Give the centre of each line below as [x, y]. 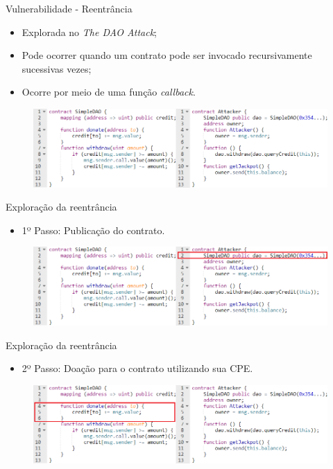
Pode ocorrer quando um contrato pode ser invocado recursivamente [167, 55]
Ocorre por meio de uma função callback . [109, 92]
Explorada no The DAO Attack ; [89, 32]
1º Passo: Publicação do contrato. [93, 230]
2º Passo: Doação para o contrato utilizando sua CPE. [137, 368]
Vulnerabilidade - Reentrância [69, 8]
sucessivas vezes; [57, 68]
